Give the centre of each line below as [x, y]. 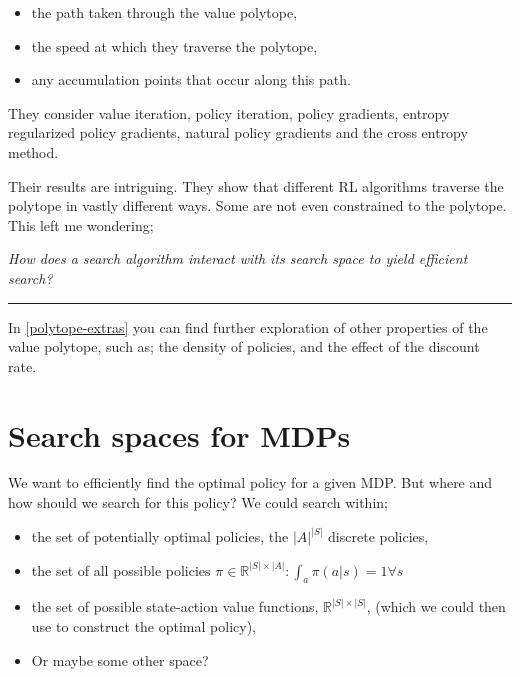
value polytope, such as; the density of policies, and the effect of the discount [244, 346]
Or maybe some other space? [120, 659]
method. [33, 151]
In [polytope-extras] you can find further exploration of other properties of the [248, 326]
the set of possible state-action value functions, [175, 606]
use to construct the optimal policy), [143, 626]
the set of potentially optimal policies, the [160, 536]
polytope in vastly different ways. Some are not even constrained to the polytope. [257, 205]
